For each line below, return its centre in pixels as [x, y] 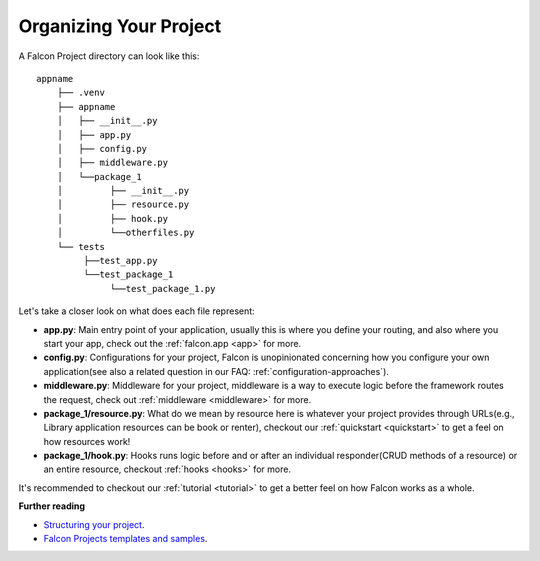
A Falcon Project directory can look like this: [109, 56]
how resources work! [87, 441]
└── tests [80, 246]
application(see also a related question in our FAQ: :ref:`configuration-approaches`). [216, 371]
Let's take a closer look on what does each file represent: [136, 311]
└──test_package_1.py [163, 288]
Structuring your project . [94, 524]
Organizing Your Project [120, 26]
